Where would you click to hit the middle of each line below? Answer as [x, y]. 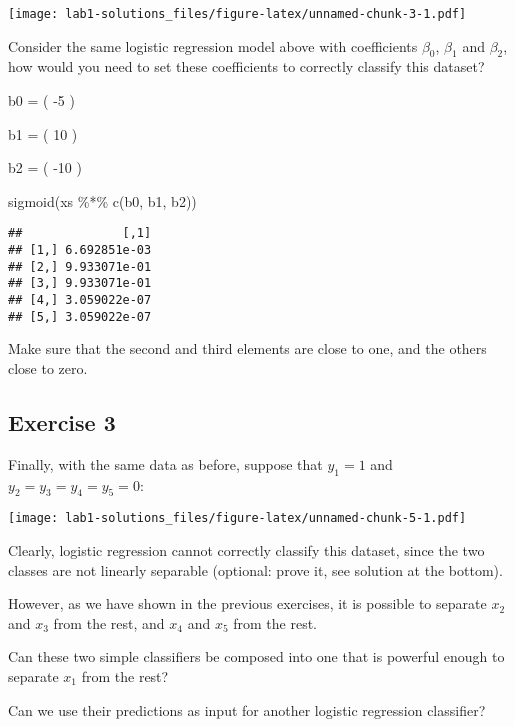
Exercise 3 [62, 421]
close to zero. [48, 367]
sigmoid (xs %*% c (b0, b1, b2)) [102, 200]
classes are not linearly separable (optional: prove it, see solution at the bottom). [255, 569]
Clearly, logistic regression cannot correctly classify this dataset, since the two [246, 550]
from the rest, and [109, 622]
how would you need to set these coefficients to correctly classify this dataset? [246, 66]
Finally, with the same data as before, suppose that [165, 463]
